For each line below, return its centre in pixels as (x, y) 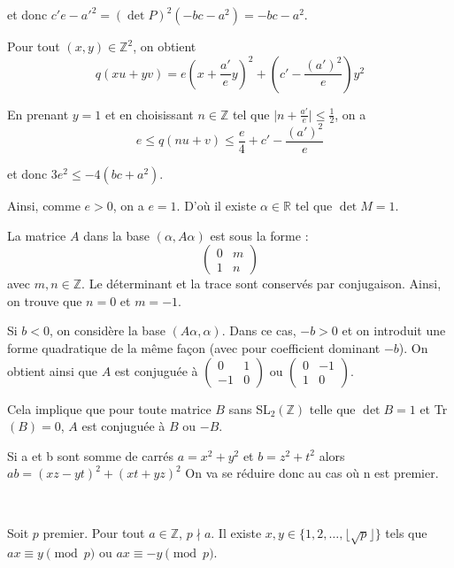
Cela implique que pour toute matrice (109, 408)
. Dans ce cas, (259, 330)
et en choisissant (149, 114)
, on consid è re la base (108, 330)
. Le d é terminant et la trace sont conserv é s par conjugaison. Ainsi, (262, 284)
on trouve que (45, 300)
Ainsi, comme (44, 205)
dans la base (116, 235)
